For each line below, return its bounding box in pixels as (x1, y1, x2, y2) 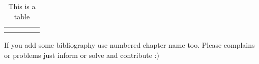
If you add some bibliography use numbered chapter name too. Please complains (4, 40, 255, 50)
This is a (8, 1, 36, 11)
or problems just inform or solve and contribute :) (4, 49, 159, 60)
